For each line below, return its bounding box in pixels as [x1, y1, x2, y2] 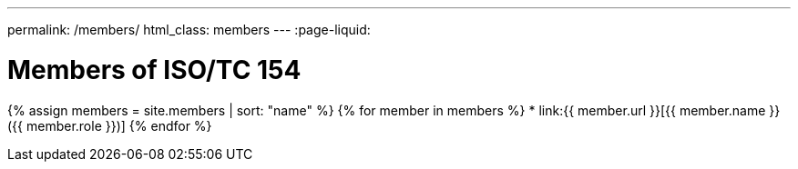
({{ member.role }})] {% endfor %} [7, 117, 212, 134]
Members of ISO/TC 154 [7, 54, 302, 85]
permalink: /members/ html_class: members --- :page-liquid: [7, 22, 371, 37]
